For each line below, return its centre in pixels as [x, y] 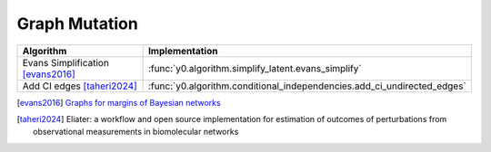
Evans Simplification [65, 62]
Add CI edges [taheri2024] [80, 86]
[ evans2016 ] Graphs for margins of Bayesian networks [119, 102]
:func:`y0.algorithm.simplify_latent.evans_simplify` [255, 68]
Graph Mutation [77, 24]
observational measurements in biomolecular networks [136, 132]
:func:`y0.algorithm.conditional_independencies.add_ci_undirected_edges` [307, 86]
